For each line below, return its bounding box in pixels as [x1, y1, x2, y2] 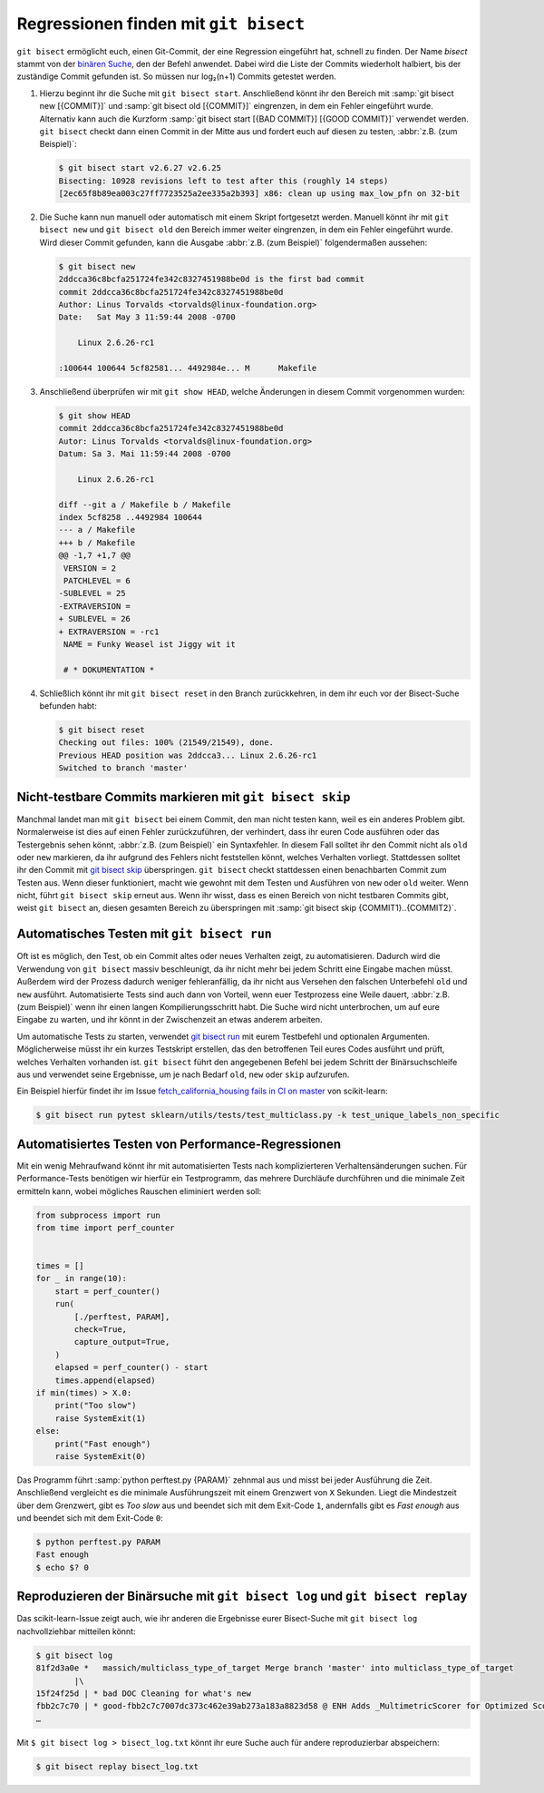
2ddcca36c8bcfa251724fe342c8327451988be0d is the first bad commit [58, 274, 365, 285]
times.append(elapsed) [54, 1375, 156, 1386]
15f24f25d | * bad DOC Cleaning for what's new [35, 1688, 251, 1699]
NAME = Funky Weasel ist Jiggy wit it [63, 639, 236, 649]
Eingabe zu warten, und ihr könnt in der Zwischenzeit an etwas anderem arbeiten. [16, 1014, 323, 1025]
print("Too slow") [54, 1400, 137, 1411]
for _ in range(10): [35, 1273, 127, 1284]
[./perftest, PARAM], [73, 1311, 170, 1322]
